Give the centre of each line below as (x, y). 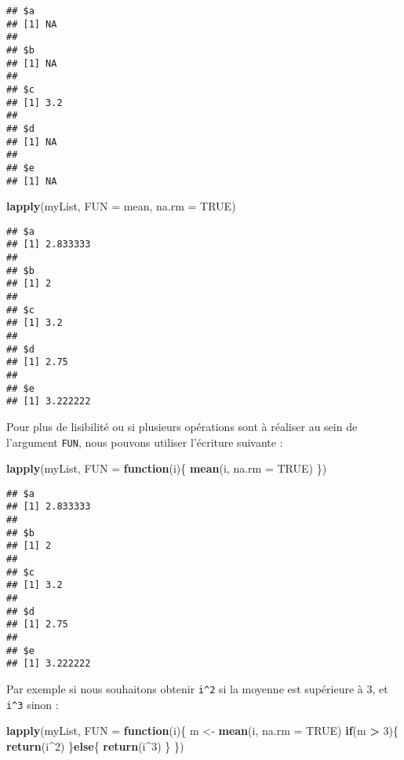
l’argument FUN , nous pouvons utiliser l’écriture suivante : (145, 442)
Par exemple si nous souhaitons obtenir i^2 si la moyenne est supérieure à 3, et (197, 689)
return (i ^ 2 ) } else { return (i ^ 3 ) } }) (95, 745)
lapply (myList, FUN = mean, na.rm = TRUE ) (121, 206)
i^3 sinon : (33, 704)
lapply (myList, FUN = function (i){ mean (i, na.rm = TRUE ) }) (167, 468)
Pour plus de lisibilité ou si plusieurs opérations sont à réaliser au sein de (182, 426)
